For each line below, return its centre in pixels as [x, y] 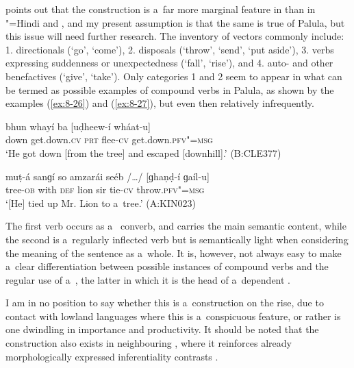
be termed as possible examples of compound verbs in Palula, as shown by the [170, 89]
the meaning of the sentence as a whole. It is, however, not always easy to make [174, 253]
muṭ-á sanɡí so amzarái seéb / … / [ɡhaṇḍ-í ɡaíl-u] [108, 176]
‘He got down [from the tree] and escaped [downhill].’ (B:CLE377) [143, 152]
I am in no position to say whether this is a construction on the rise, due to [165, 303]
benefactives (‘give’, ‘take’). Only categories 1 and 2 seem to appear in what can [174, 76]
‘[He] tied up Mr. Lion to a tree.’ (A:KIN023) [101, 203]
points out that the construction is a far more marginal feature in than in [161, 9]
